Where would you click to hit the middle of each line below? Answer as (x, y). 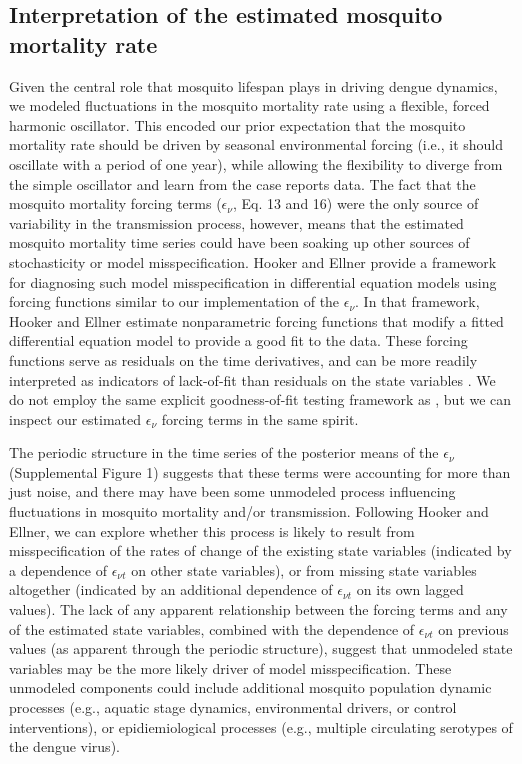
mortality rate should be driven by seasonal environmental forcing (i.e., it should (256, 144)
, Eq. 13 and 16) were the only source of (355, 203)
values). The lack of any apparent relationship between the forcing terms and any (258, 609)
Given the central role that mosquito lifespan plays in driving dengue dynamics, (253, 85)
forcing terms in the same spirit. (260, 418)
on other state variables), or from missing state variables (304, 569)
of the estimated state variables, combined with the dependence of (212, 628)
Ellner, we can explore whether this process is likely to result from (212, 530)
